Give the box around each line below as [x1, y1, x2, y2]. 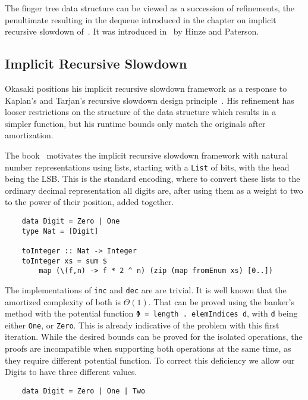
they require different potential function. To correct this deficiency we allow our [5, 354, 295, 366]
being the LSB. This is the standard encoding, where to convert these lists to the [5, 172, 300, 185]
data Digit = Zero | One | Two [21, 386, 146, 395]
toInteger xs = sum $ [21, 256, 107, 265]
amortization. [5, 129, 54, 141]
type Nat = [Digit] [21, 227, 99, 235]
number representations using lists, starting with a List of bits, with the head [5, 160, 290, 173]
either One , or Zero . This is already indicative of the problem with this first [5, 318, 279, 331]
